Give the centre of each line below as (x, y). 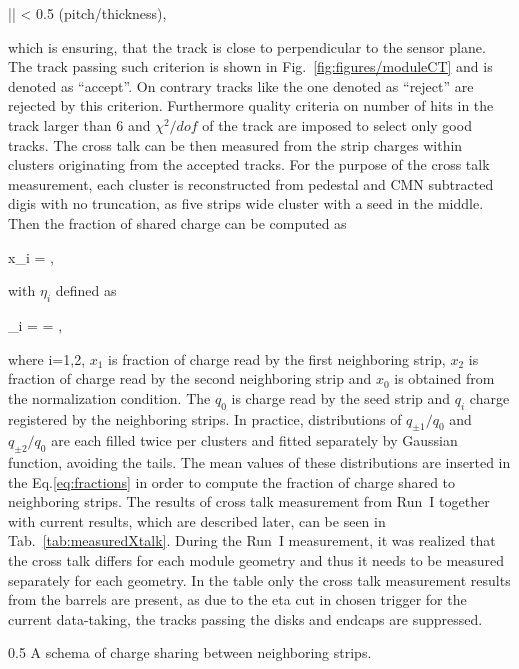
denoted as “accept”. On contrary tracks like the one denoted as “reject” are (241, 85)
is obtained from (444, 378)
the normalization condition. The (109, 397)
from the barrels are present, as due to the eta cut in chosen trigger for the (237, 599)
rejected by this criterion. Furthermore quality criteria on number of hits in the (251, 105)
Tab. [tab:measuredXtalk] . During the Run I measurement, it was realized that (252, 540)
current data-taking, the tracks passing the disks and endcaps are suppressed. (245, 618)
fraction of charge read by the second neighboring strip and (190, 378)
